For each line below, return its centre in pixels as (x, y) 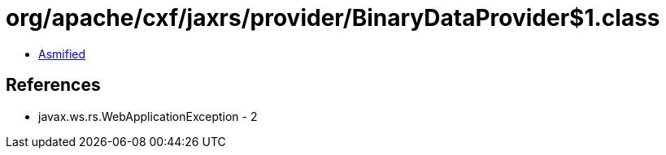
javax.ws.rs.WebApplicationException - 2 (148, 116)
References (53, 85)
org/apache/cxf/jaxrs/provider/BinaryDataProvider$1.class (333, 18)
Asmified (62, 54)
